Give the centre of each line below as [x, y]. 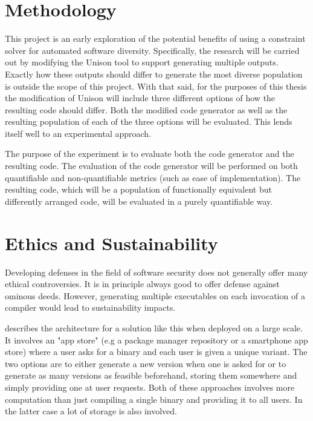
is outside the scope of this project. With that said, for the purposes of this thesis [156, 86]
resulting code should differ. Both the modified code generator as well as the [146, 109]
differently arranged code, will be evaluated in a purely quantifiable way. [139, 201]
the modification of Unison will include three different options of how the [140, 98]
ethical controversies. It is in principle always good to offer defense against [142, 284]
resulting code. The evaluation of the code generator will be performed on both [151, 166]
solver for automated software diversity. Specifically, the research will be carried [152, 50]
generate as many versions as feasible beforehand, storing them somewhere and [151, 375]
